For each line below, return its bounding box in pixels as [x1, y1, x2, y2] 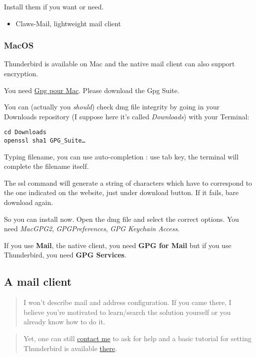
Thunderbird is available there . [23, 343, 117, 353]
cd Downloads [4, 129, 46, 136]
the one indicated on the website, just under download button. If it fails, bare [4, 187, 239, 198]
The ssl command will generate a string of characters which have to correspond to [4, 177, 252, 188]
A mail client [4, 274, 72, 289]
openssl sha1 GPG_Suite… [4, 137, 85, 145]
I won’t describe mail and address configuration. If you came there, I [23, 297, 232, 307]
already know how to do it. [23, 316, 105, 327]
